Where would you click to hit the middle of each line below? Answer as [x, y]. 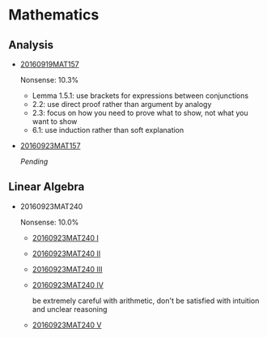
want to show [55, 122]
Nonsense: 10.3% [49, 80]
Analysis [31, 45]
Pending [34, 161]
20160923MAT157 [50, 146]
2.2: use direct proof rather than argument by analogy [122, 104]
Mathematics [54, 15]
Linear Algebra [47, 187]
